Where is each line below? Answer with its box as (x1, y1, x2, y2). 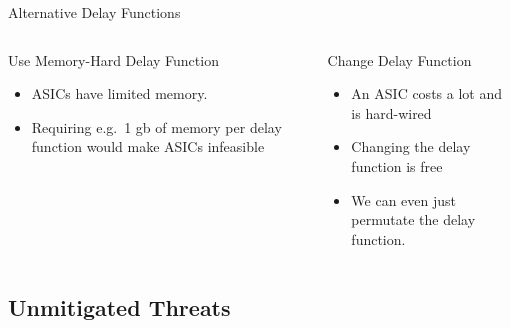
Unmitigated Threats (8, 291, 231, 322)
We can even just (351, 189, 457, 210)
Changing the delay (351, 136, 471, 157)
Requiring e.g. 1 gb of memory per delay (31, 116, 282, 137)
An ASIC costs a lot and (351, 83, 502, 104)
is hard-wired (351, 102, 432, 123)
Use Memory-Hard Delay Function (8, 49, 219, 70)
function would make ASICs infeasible (31, 136, 265, 157)
